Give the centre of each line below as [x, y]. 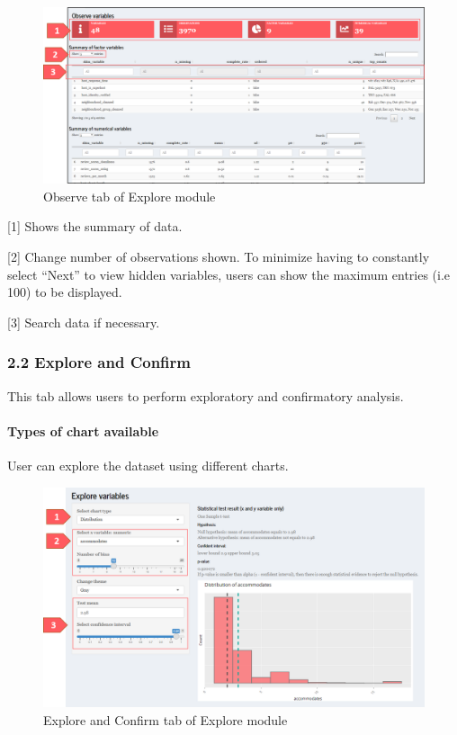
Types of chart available [83, 430]
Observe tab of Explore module [130, 196]
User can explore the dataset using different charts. [148, 466]
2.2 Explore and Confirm [99, 362]
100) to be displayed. [65, 292]
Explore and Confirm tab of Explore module [166, 719]
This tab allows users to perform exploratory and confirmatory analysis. [206, 395]
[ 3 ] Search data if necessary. [84, 322]
